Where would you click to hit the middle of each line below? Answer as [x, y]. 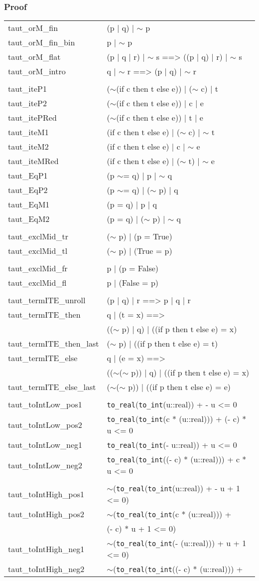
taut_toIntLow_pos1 [45, 404]
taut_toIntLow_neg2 [45, 465]
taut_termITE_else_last [52, 387]
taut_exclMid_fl [37, 283]
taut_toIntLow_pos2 [45, 424]
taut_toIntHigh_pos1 [46, 494]
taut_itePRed [32, 118]
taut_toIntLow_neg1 [45, 445]
